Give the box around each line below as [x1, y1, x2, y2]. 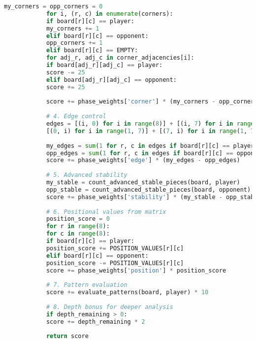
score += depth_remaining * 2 [46, 318, 145, 325]
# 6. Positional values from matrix [46, 208, 166, 215]
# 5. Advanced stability [46, 171, 128, 179]
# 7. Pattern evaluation [46, 281, 128, 289]
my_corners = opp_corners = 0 [4, 3, 103, 10]
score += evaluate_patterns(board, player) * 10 [46, 289, 209, 296]
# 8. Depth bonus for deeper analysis [46, 303, 173, 310]
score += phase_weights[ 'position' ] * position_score [46, 267, 226, 274]
